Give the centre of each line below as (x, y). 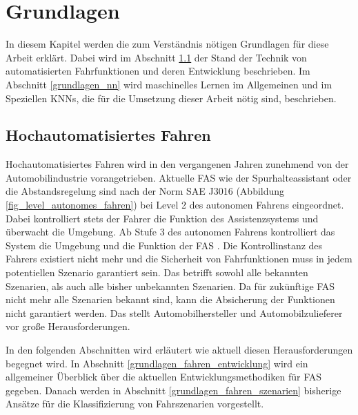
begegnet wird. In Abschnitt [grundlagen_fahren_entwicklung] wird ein (157, 363)
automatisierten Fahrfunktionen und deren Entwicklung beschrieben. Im (158, 71)
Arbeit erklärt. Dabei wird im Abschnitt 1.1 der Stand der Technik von (156, 57)
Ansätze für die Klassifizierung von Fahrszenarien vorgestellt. (135, 404)
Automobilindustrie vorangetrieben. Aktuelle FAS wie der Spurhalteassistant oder (179, 177)
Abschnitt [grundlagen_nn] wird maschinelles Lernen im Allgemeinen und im (169, 84)
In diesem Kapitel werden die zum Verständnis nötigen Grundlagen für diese (167, 44)
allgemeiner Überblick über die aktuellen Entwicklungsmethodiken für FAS (164, 377)
